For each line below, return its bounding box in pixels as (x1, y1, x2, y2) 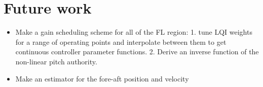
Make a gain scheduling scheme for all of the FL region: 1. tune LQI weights (15, 27, 252, 37)
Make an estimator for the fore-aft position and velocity (15, 73, 189, 83)
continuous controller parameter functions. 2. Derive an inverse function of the (15, 46, 259, 57)
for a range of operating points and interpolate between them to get (15, 36, 227, 47)
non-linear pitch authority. (15, 56, 97, 66)
